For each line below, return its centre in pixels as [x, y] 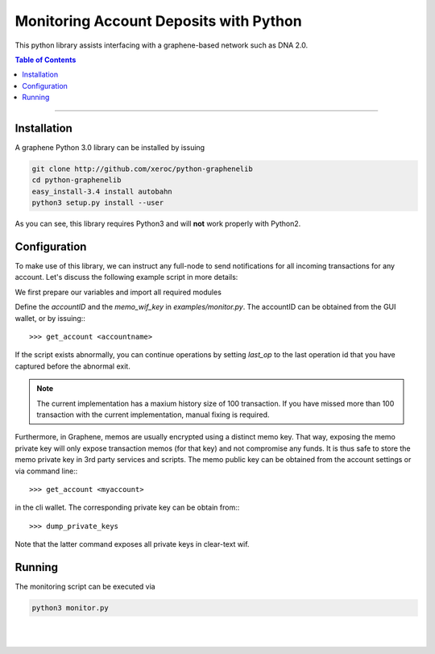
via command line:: [46, 471]
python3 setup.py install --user [98, 203]
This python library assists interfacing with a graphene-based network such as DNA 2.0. [162, 45]
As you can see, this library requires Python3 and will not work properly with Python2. [158, 224]
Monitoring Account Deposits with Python [158, 21]
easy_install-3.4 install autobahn [102, 191]
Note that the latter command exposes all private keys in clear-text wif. [132, 544]
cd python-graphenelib [77, 180]
